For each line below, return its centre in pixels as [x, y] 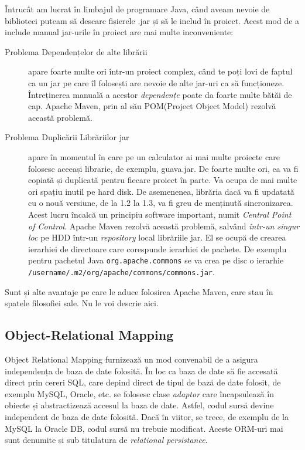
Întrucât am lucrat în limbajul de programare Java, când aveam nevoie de [137, 9]
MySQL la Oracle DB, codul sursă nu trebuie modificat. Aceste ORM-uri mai [144, 428]
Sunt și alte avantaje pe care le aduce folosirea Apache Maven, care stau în [139, 291]
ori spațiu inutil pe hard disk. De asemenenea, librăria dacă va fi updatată [161, 191]
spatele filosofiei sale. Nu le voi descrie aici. [82, 303]
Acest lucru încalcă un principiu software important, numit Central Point [160, 214]
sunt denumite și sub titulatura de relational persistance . [106, 440]
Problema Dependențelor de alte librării [76, 51]
